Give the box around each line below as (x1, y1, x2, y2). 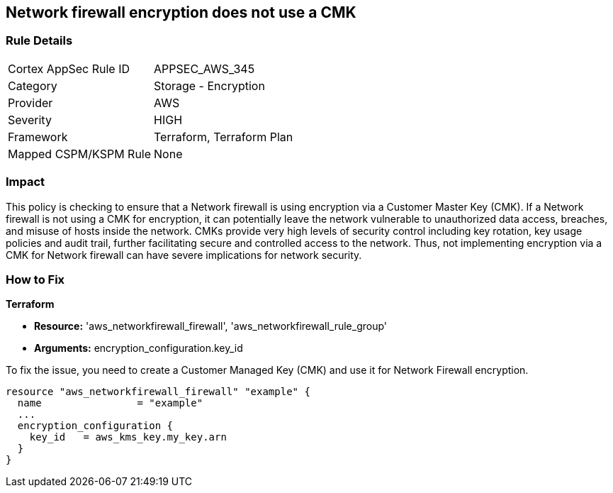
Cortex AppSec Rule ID (8, 61, 130, 76)
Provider (8, 95, 53, 110)
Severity (8, 112, 52, 127)
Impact (6, 175, 45, 189)
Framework (8, 129, 68, 144)
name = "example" (17, 397, 203, 409)
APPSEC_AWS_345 (154, 61, 255, 76)
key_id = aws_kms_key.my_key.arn (29, 431, 227, 443)
